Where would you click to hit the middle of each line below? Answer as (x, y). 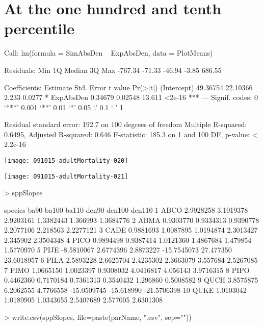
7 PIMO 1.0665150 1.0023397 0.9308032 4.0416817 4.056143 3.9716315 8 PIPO (127, 270)
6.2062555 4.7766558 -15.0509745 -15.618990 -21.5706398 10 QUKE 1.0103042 (125, 290)
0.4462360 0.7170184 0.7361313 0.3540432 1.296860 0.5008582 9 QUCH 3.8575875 (131, 280)
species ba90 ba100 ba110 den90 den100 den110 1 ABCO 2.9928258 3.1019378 (126, 209)
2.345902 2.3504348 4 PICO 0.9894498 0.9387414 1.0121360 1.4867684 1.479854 (128, 240)
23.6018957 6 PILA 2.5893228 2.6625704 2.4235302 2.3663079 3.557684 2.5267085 (131, 259)
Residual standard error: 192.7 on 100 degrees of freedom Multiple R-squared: (126, 124)
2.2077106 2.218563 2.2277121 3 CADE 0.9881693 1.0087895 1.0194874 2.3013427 (131, 230)
